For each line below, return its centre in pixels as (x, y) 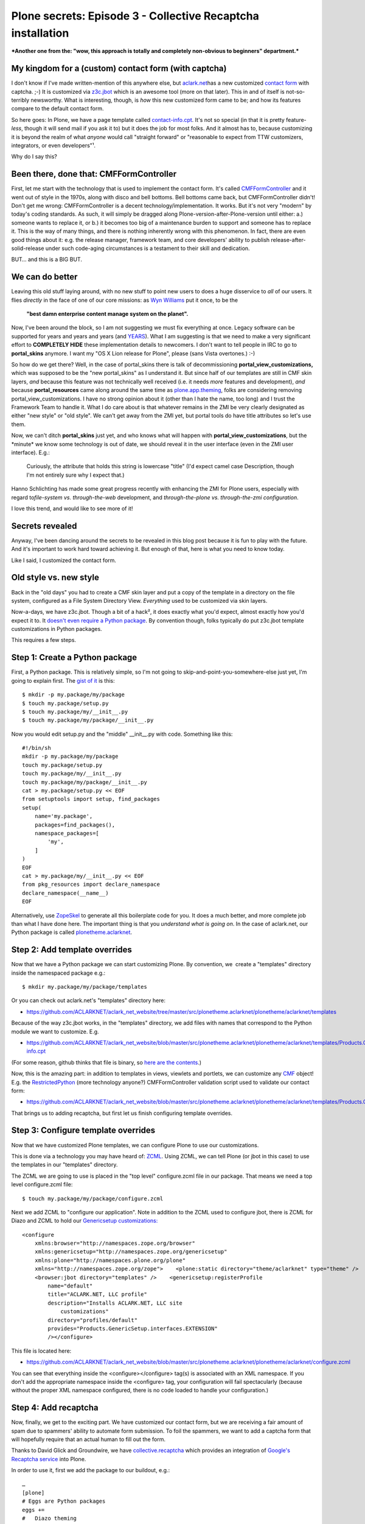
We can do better (44, 277)
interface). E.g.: (30, 452)
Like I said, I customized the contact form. (64, 560)
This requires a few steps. (43, 640)
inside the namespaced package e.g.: (58, 973)
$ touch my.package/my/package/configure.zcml (93, 1198)
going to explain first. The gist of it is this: (63, 680)
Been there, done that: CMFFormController (94, 174)
